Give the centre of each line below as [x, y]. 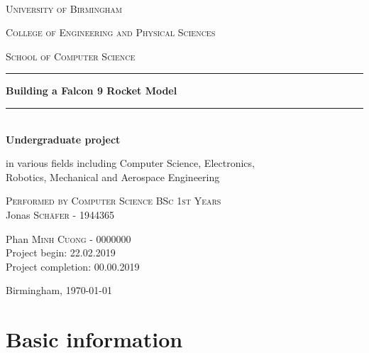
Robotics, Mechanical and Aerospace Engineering [113, 176]
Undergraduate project [63, 139]
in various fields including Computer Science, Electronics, [130, 163]
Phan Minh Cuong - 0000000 [68, 238]
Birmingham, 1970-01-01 [59, 290]
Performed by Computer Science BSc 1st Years [114, 201]
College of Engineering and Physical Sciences [111, 32]
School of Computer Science [71, 56]
